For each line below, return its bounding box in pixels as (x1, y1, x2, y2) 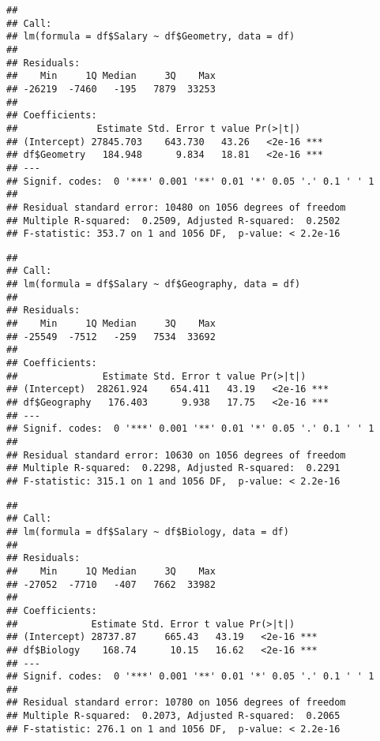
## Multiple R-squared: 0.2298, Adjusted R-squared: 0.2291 (6, 462, 340, 474)
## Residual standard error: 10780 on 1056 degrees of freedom (6, 697, 346, 709)
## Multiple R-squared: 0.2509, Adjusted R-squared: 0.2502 (6, 215, 340, 226)
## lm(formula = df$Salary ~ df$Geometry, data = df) (6, 31, 295, 43)
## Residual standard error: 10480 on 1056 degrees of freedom (6, 201, 346, 213)
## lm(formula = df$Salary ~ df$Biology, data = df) (6, 526, 289, 537)
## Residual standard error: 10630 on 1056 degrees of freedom (6, 449, 346, 461)
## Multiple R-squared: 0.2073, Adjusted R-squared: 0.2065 (6, 710, 340, 722)
